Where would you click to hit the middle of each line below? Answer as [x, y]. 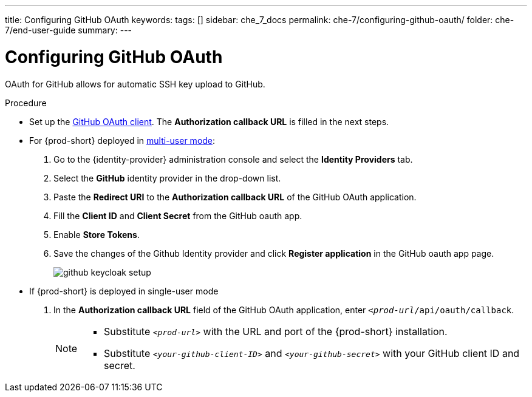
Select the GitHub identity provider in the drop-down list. [167, 178]
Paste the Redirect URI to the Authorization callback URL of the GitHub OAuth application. [235, 197]
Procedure [26, 103]
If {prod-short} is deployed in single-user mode [124, 291]
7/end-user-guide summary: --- [69, 30]
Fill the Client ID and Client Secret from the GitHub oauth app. [178, 215]
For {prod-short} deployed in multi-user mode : [122, 140]
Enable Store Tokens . [97, 234]
